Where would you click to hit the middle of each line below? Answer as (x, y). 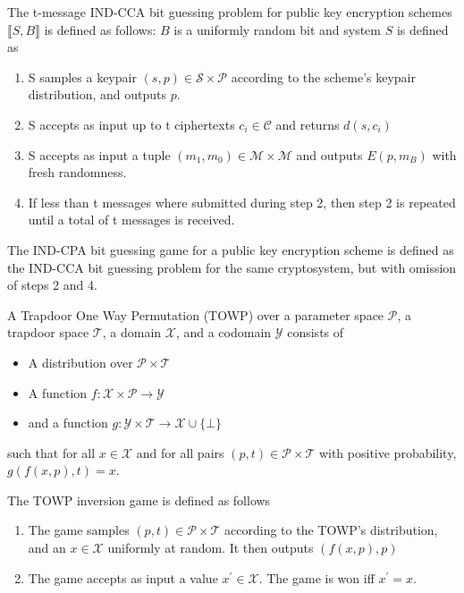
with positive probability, (388, 452)
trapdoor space (48, 332)
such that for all (51, 452)
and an (47, 548)
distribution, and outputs (97, 94)
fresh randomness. (77, 172)
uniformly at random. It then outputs (211, 548)
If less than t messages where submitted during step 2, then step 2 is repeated (242, 202)
